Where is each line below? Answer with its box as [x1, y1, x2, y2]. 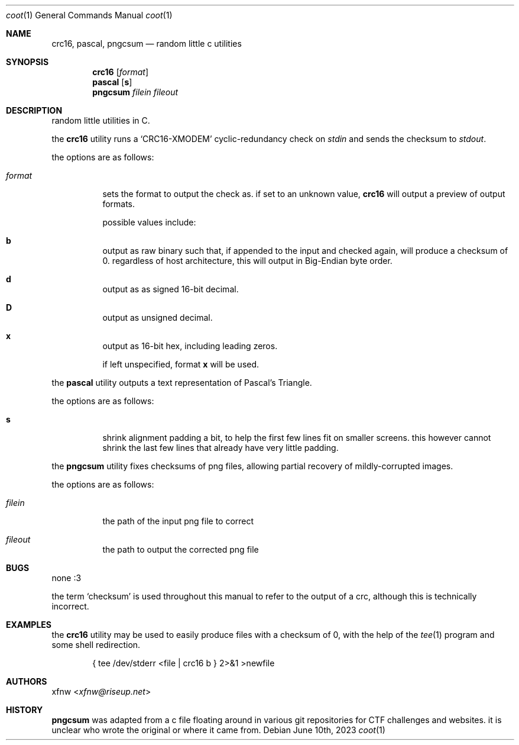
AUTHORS [6, 676, 47, 686]
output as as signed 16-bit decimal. [102, 284, 239, 294]
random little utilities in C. [51, 115, 150, 125]
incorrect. [51, 601, 89, 611]
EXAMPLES [6, 620, 51, 630]
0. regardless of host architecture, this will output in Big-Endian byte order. [102, 256, 393, 266]
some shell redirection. [51, 640, 141, 650]
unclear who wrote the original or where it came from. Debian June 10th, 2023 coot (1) [51, 725, 385, 735]
